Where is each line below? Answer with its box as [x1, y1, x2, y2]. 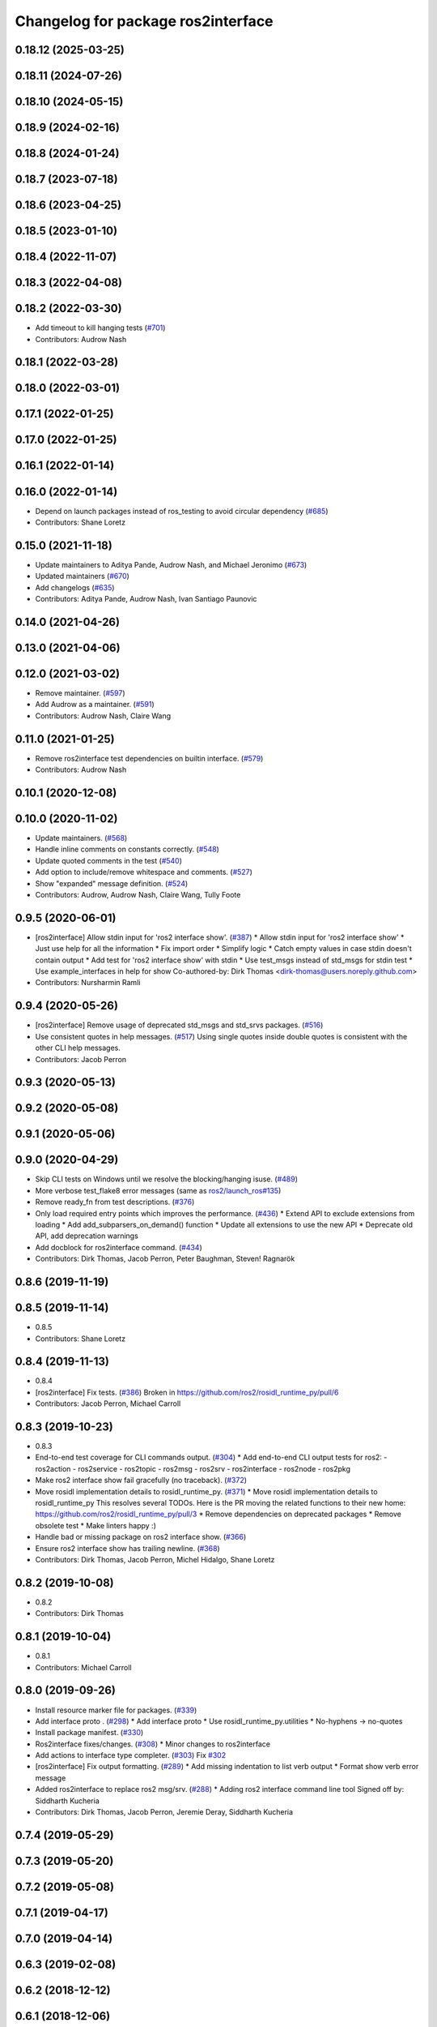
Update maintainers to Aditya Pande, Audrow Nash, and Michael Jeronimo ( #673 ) [35, 559, 308, 569]
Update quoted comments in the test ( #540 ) [35, 855, 182, 865]
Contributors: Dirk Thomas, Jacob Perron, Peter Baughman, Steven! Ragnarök [35, 1253, 295, 1264]
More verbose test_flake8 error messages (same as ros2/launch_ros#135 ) [35, 1185, 282, 1195]
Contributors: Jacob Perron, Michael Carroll [35, 1399, 181, 1408]
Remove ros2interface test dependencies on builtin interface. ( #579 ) [35, 753, 264, 763]
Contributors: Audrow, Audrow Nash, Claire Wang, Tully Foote [35, 889, 241, 899]
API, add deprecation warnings [35, 1231, 139, 1241]
